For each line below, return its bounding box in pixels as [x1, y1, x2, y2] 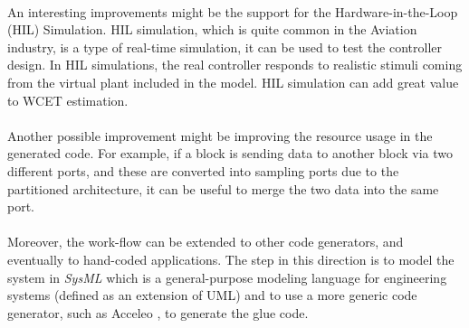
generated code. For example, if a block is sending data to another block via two [7, 144, 454, 163]
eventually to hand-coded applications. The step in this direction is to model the [7, 249, 455, 268]
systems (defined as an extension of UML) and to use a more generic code [7, 286, 417, 305]
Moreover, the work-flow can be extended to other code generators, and [7, 232, 404, 251]
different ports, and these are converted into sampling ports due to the [7, 161, 399, 180]
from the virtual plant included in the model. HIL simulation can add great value [7, 72, 459, 91]
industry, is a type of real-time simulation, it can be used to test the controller [7, 37, 443, 56]
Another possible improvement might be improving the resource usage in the [7, 126, 433, 145]
